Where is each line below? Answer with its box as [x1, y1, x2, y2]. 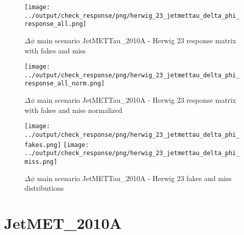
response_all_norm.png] [24, 80, 105, 87]
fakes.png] [24, 141, 61, 149]
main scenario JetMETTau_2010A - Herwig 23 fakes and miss [37, 172, 232, 183]
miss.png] [24, 158, 58, 165]
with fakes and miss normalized [24, 104, 122, 115]
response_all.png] [24, 20, 87, 28]
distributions [24, 183, 64, 193]
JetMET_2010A [4, 212, 122, 233]
